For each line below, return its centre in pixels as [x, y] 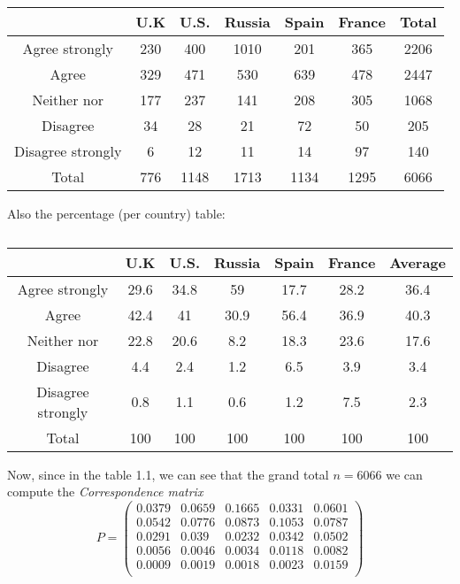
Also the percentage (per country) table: [116, 213]
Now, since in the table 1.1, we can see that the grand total [168, 474]
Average [418, 262]
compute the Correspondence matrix [105, 492]
